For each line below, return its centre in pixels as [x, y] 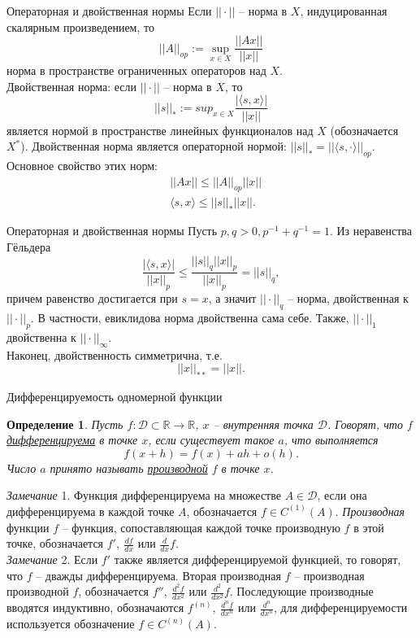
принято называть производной [129, 468]
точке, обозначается [55, 543]
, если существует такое [211, 440]
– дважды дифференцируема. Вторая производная [158, 575]
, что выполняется [331, 440]
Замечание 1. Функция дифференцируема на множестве [144, 495]
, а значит [232, 298]
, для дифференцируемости [341, 607]
